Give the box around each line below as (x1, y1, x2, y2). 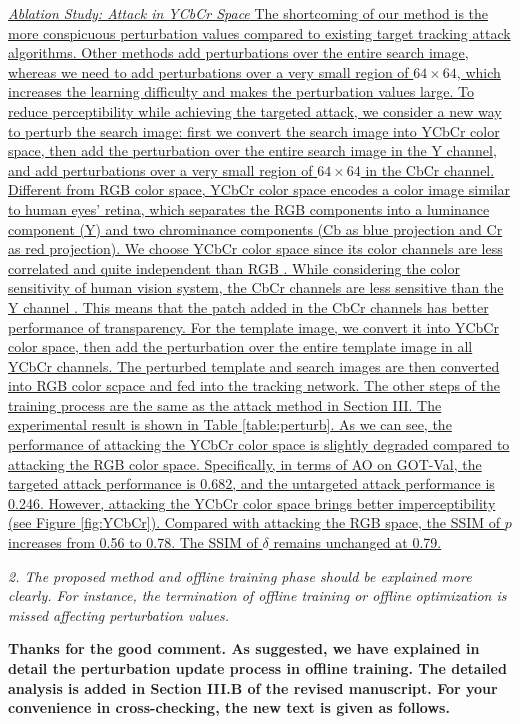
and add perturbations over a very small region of (8, 159, 313, 180)
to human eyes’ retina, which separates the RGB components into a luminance (8, 198, 490, 219)
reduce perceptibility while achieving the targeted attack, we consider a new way (8, 100, 502, 121)
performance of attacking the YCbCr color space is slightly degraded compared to (8, 434, 510, 455)
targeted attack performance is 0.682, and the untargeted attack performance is (8, 473, 495, 494)
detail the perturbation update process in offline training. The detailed (8, 658, 507, 678)
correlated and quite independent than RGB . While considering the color (8, 257, 460, 278)
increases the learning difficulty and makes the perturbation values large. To (8, 81, 475, 102)
